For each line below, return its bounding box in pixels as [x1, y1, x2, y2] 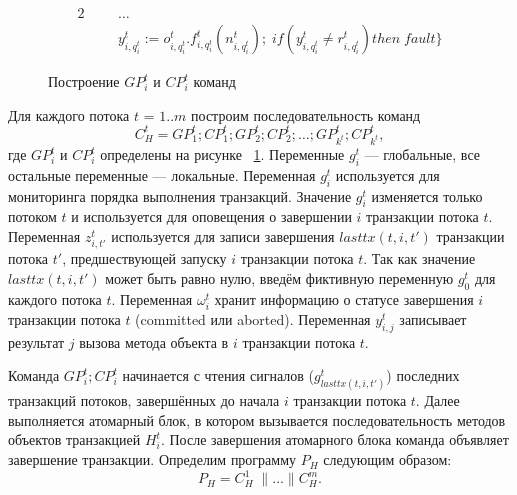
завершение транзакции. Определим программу [8, 449, 297, 470]
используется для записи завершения [111, 226, 335, 247]
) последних [386, 365, 460, 386]
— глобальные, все [364, 144, 480, 165]
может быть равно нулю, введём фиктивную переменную [105, 267, 454, 288]
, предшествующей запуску [62, 248, 227, 269]
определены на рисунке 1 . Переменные [100, 144, 345, 165]
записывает [399, 308, 467, 329]
